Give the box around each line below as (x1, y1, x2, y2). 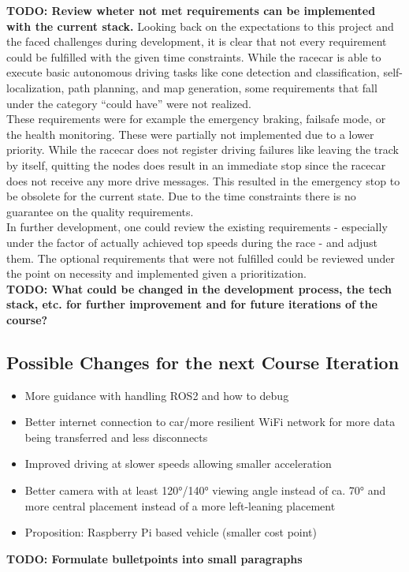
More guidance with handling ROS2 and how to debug (24, 387, 289, 403)
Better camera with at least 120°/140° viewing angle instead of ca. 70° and (24, 482, 386, 499)
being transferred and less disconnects (24, 428, 208, 445)
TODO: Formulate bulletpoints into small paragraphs (6, 550, 303, 566)
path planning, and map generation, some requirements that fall (68, 79, 377, 95)
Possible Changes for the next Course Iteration (6, 350, 400, 374)
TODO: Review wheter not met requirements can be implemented (6, 2, 376, 18)
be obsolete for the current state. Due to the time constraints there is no (6, 188, 356, 204)
